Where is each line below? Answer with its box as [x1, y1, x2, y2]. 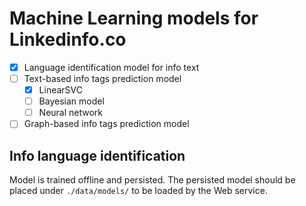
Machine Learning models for [9, 7, 259, 30]
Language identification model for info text [23, 61, 200, 73]
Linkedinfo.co [9, 28, 127, 51]
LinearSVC [38, 84, 83, 96]
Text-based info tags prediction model [23, 73, 182, 84]
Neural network [38, 107, 104, 119]
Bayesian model [38, 95, 105, 107]
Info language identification [9, 147, 186, 164]
